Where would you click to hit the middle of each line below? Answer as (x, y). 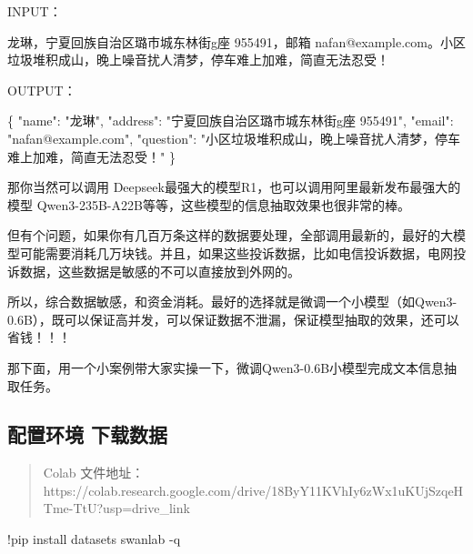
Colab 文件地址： (94, 473)
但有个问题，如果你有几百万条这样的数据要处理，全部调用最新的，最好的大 (230, 235)
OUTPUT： (42, 90)
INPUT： (35, 11)
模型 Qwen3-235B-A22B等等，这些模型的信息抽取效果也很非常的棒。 (209, 204)
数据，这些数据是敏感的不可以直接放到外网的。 (160, 271)
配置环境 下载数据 (88, 434)
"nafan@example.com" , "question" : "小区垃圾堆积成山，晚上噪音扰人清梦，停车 (234, 138)
